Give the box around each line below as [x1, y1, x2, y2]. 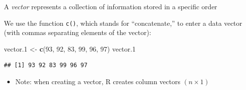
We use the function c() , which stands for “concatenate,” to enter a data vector [4, 18, 243, 28]
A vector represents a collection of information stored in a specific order [4, 1, 217, 11]
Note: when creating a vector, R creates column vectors [15, 76, 180, 87]
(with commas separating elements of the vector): [4, 27, 151, 37]
